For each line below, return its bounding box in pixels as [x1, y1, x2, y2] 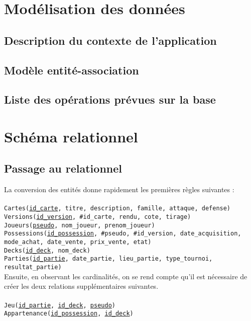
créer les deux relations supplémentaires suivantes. [4, 281, 159, 291]
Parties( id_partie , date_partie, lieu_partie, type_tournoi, [4, 255, 213, 263]
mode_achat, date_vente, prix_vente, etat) [4, 238, 152, 246]
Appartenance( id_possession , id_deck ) [4, 310, 134, 317]
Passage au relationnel [4, 160, 122, 176]
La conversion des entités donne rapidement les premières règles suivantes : [4, 184, 234, 195]
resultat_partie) [4, 264, 62, 271]
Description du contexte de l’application [4, 32, 217, 48]
